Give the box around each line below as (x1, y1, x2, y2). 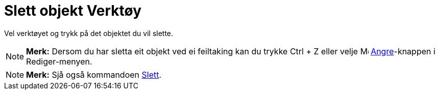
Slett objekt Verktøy (4, 2, 142, 19)
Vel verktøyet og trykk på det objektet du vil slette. (4, 28, 174, 38)
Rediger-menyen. (26, 56, 92, 67)
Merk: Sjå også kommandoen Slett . (26, 69, 162, 80)
